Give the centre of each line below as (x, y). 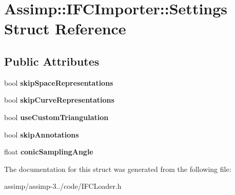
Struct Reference (65, 28)
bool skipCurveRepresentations (59, 100)
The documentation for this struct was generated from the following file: (118, 169)
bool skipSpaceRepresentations (59, 82)
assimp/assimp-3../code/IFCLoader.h (63, 186)
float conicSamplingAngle (49, 152)
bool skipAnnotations (42, 134)
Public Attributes (52, 61)
